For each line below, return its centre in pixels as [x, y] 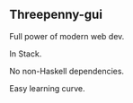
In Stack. [26, 54]
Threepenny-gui [56, 15]
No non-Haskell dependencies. [66, 71]
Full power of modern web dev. [67, 36]
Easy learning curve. [47, 88]
